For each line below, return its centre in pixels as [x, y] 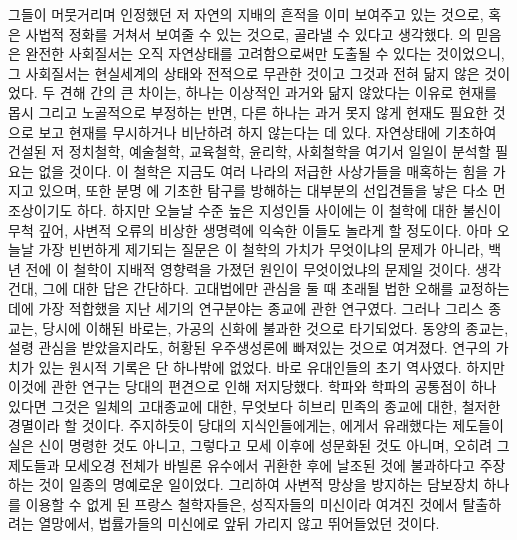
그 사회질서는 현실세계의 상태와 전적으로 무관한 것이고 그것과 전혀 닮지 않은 [244, 72]
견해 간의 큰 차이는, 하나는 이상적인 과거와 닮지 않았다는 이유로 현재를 [278, 92]
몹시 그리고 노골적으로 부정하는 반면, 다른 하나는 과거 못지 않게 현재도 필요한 [248, 111]
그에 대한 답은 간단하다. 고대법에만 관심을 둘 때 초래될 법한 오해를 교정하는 [276, 288]
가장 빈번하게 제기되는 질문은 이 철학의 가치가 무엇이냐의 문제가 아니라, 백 [270, 249]
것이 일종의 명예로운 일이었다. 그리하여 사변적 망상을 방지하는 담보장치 [258, 484]
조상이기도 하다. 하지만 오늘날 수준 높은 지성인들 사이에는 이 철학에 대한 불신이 [255, 209]
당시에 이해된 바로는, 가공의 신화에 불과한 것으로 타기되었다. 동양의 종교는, [275, 327]
